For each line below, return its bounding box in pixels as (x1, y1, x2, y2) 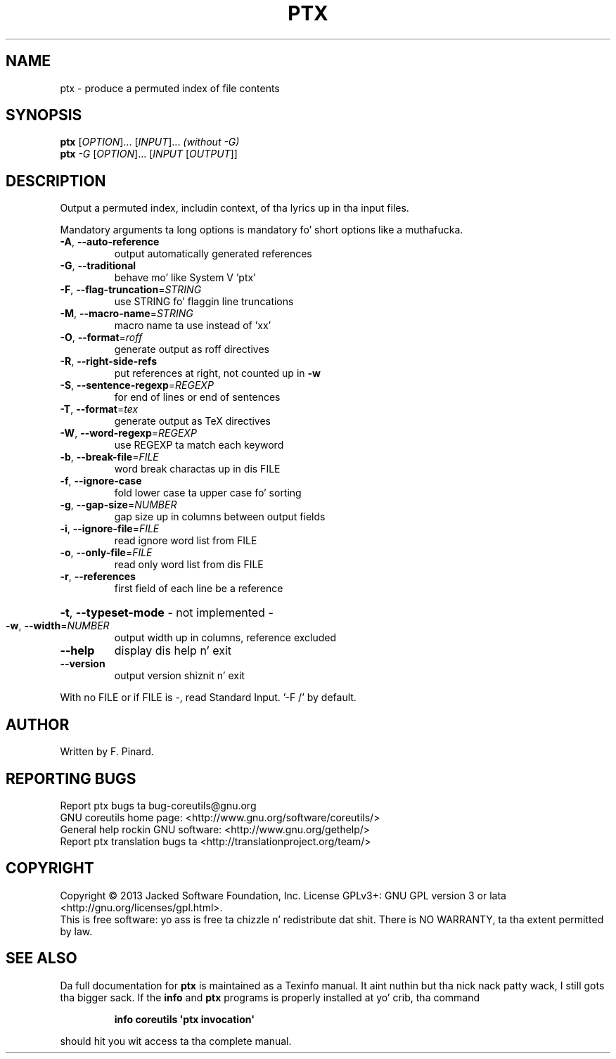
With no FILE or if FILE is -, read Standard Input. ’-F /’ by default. (60, 691, 357, 704)
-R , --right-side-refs (60, 355, 157, 368)
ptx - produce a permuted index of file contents (60, 82, 280, 94)
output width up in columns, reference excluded (114, 631, 337, 644)
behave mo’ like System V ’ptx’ (114, 271, 256, 284)
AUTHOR (6, 715, 70, 733)
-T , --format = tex (60, 403, 139, 416)
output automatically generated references (114, 248, 312, 260)
